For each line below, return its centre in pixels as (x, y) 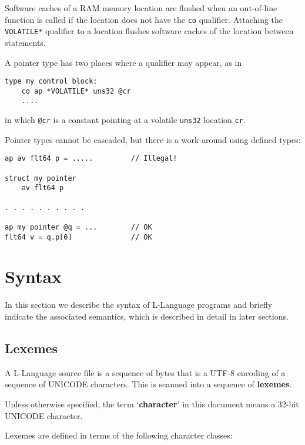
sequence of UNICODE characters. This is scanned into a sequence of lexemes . (148, 384)
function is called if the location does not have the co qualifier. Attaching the (144, 19)
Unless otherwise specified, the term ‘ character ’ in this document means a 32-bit (152, 404)
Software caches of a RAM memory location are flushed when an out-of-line (141, 8)
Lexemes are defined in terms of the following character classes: (119, 435)
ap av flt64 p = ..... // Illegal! (91, 159)
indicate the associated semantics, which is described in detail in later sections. (147, 316)
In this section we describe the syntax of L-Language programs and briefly (139, 305)
